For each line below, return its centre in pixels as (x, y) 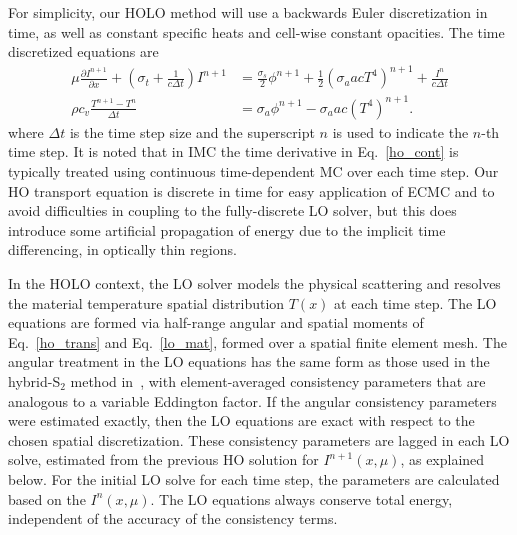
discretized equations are (83, 51)
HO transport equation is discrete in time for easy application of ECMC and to (251, 190)
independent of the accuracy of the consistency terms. (173, 518)
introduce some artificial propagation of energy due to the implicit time (227, 229)
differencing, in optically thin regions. (122, 249)
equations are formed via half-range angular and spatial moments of (216, 322)
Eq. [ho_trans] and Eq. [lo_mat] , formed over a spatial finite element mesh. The (257, 341)
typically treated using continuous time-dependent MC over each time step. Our (253, 171)
